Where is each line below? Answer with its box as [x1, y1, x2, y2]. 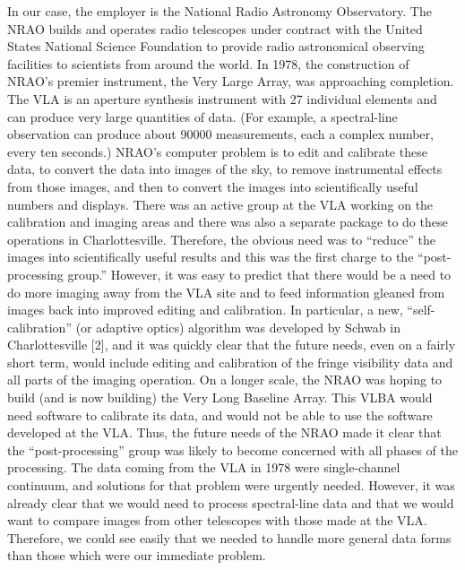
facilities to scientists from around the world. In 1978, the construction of [7, 54, 409, 73]
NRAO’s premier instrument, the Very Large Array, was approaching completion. [7, 72, 454, 91]
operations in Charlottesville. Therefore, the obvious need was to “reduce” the [7, 229, 436, 248]
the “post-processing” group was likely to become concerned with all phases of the [7, 440, 458, 459]
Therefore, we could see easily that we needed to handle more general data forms [7, 528, 452, 547]
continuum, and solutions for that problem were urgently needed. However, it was [7, 476, 455, 495]
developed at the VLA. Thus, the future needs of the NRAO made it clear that [7, 423, 442, 442]
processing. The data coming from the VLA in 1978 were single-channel [7, 458, 400, 477]
